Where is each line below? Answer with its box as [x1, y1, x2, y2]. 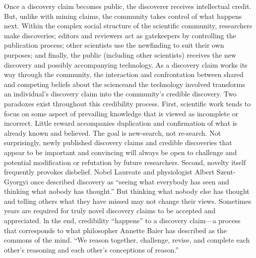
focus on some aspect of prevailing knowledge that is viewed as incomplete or [4, 108, 239, 118]
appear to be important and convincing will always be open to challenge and [4, 147, 237, 157]
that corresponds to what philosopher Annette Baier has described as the [4, 225, 227, 235]
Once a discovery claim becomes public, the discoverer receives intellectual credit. [4, 1, 252, 11]
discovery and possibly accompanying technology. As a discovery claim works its [4, 59, 248, 70]
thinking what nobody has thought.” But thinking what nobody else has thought [4, 186, 250, 196]
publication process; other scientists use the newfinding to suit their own [4, 40, 224, 50]
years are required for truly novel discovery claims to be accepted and [4, 205, 216, 216]
